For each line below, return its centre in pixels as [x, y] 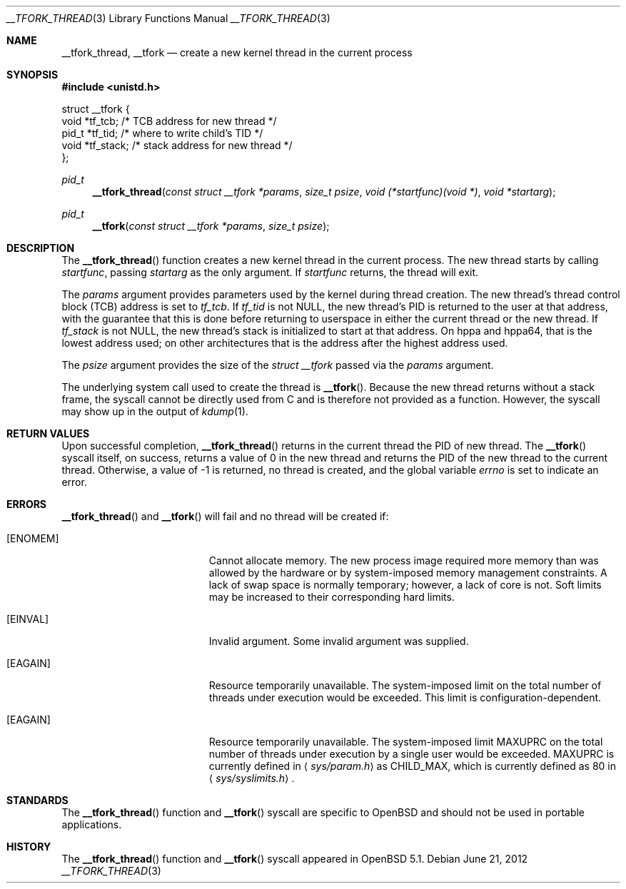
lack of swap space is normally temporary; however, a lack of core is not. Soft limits [405, 585]
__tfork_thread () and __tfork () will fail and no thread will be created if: [225, 516]
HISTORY [29, 847]
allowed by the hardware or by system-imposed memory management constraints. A [408, 573]
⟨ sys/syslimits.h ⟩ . [252, 778]
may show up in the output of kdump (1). [155, 411]
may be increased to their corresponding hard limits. [332, 597]
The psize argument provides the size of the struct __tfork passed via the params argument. [278, 365]
